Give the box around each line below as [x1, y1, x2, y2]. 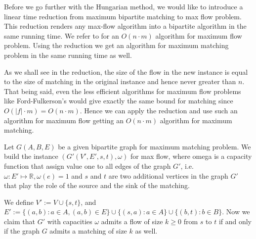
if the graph [4, 226, 40, 236]
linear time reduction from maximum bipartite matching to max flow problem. [4, 11, 242, 21]
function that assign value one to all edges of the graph [4, 160, 171, 171]
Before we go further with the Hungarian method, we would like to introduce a [4, 1, 243, 11]
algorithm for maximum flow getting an [4, 115, 124, 125]
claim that [4, 216, 35, 226]
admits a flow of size [101, 216, 163, 226]
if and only [218, 216, 252, 226]
